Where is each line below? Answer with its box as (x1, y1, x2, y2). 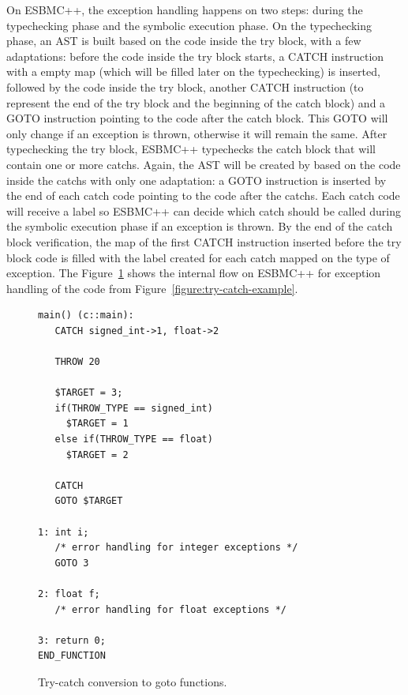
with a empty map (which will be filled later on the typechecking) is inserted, (6, 63, 380, 80)
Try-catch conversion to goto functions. (38, 673, 227, 689)
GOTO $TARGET (54, 495, 123, 507)
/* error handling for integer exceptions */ (54, 542, 298, 554)
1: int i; (38, 526, 89, 538)
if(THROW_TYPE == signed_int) (54, 402, 213, 414)
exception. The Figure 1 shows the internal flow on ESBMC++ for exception (6, 265, 381, 281)
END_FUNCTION (38, 650, 106, 662)
